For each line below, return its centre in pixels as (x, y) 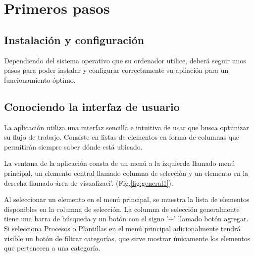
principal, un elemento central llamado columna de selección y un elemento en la (126, 173)
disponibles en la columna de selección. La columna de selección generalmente (122, 209)
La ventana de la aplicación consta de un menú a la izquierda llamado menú (120, 163)
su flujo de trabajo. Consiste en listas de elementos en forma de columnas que (122, 137)
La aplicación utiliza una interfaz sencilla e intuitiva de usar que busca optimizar (127, 127)
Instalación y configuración (74, 39)
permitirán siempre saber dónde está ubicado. (73, 146)
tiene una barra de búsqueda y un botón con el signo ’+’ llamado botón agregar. (126, 219)
